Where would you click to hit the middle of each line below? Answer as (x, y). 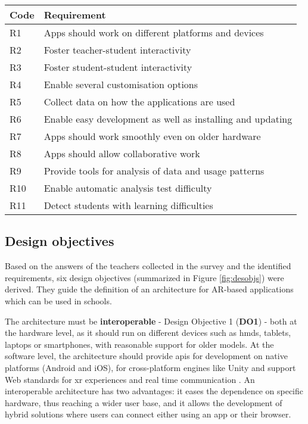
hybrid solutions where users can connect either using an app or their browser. (148, 414)
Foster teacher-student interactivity (117, 50)
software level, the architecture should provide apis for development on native (146, 356)
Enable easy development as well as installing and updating (168, 119)
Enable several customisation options (121, 84)
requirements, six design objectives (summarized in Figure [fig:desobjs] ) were (144, 277)
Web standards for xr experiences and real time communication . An (130, 379)
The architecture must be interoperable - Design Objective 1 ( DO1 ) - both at (151, 321)
